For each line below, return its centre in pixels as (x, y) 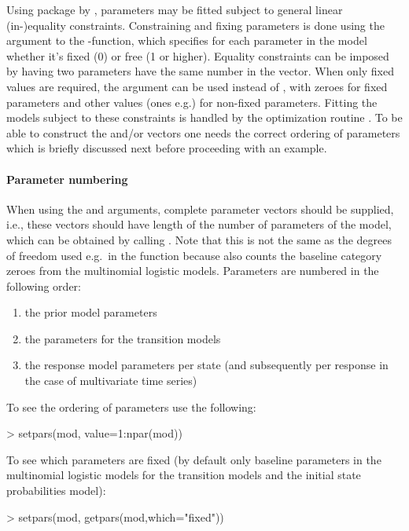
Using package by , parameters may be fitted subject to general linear (175, 9)
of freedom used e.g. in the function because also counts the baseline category (194, 255)
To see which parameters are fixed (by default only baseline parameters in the (194, 459)
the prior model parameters (91, 312)
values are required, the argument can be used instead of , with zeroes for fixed (197, 86)
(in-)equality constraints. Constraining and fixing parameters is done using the (195, 25)
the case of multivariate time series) (111, 381)
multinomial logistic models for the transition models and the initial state (184, 475)
